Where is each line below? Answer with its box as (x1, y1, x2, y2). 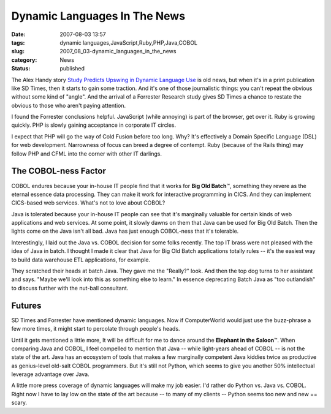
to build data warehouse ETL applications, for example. (11, 256, 150, 263)
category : (11, 56, 37, 64)
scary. (11, 399, 28, 407)
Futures (11, 300, 42, 310)
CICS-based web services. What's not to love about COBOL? (11, 199, 165, 206)
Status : (11, 65, 31, 72)
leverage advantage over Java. (11, 371, 89, 378)
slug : (11, 48, 25, 55)
